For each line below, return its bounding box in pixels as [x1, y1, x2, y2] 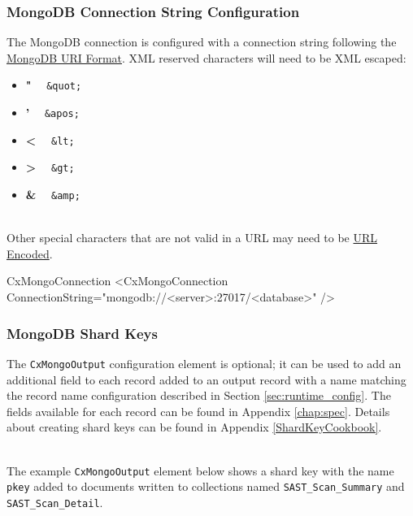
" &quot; [25, 76, 82, 93]
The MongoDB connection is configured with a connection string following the [7, 33, 397, 50]
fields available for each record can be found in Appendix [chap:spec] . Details [7, 402, 390, 419]
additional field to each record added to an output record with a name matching [7, 371, 406, 388]
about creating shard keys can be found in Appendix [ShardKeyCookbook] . [7, 418, 382, 436]
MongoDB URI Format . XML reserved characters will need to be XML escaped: [7, 49, 406, 66]
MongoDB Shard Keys [7, 323, 158, 343]
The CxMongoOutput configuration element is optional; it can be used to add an [7, 354, 402, 371]
